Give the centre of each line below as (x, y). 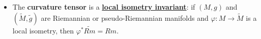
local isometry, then (43, 30)
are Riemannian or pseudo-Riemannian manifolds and (125, 17)
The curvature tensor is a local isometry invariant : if (104, 7)
